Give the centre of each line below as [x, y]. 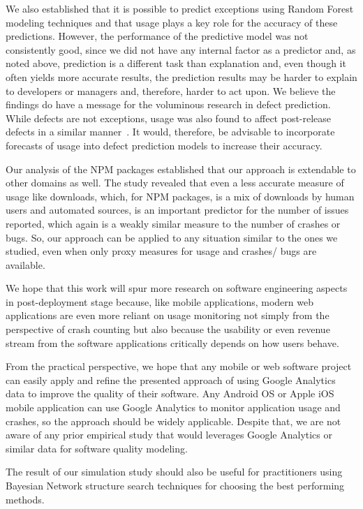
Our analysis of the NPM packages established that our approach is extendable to [181, 169]
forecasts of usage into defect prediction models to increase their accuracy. [164, 145]
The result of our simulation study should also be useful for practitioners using [174, 472]
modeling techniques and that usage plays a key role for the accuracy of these [172, 22]
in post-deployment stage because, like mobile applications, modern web [160, 301]
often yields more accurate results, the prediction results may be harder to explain [181, 76]
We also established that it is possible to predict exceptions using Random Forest [180, 8]
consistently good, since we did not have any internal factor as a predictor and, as [181, 49]
